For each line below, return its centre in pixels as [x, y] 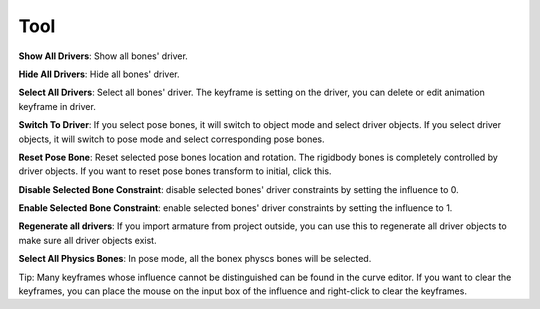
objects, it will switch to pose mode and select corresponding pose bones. [171, 139]
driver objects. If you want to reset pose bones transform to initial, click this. [175, 171]
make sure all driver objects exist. [87, 240]
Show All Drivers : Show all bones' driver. [103, 56]
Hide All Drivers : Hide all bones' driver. [99, 74]
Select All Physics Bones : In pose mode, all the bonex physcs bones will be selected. [195, 259]
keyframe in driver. [57, 106]
